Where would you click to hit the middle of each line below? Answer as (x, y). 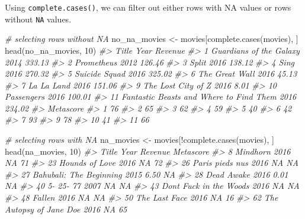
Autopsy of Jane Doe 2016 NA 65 (66, 209)
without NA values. (38, 19)
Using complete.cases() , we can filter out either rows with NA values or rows (148, 7)
